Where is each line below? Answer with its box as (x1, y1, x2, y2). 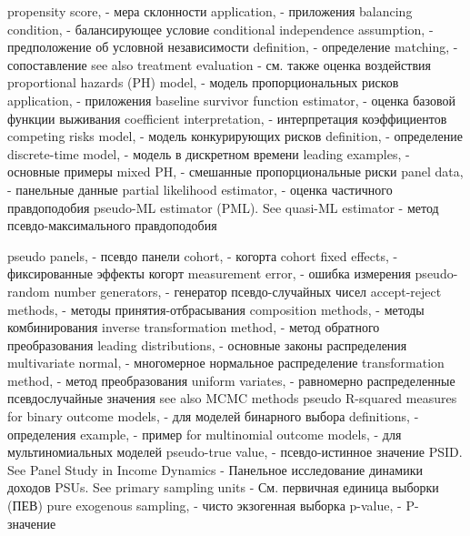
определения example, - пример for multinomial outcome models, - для (7, 424, 402, 443)
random (7, 281, 50, 300)
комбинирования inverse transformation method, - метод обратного (7, 318, 380, 337)
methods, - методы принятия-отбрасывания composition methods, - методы (7, 299, 425, 319)
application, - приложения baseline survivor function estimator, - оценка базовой (7, 90, 456, 109)
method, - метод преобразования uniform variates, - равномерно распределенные (7, 370, 455, 389)
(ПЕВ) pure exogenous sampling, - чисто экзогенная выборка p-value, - (7, 496, 402, 515)
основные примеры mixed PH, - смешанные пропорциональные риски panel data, (7, 162, 464, 181)
